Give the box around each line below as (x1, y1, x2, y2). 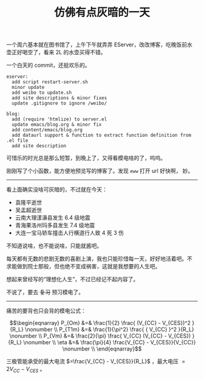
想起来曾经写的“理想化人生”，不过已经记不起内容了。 (6, 276, 139, 283)
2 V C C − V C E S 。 (6, 366, 46, 374)
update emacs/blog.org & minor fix (12, 122, 102, 128)
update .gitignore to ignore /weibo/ (12, 100, 107, 106)
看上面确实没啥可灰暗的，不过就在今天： (6, 186, 107, 193)
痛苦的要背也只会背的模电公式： (6, 307, 86, 315)
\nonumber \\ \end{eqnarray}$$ (62, 345, 142, 353)
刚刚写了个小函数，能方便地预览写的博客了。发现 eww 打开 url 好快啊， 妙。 (6, 167, 194, 175)
